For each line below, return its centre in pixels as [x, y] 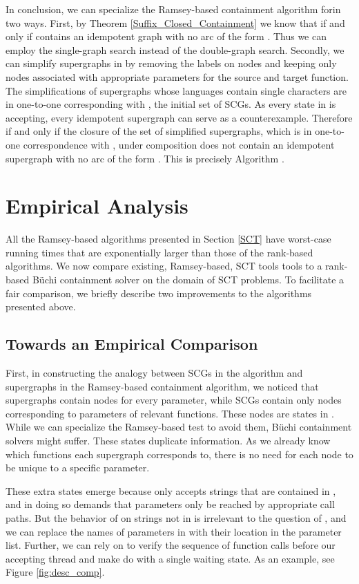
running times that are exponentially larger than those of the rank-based [159, 252]
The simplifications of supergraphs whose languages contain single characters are [176, 90]
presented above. [41, 307]
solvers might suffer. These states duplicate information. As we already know [168, 440]
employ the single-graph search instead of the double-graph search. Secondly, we [175, 49]
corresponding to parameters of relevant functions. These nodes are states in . [170, 413]
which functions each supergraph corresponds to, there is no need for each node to [179, 454]
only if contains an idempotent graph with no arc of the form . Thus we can [166, 36]
